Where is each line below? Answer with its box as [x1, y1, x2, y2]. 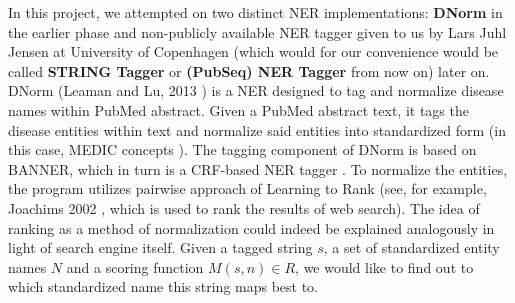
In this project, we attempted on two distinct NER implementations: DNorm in [8, 2, 503, 22]
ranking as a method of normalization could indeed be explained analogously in [8, 217, 495, 238]
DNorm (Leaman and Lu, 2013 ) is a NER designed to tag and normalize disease [8, 80, 504, 101]
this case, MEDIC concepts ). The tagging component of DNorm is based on [8, 139, 477, 160]
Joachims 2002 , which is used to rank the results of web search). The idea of [8, 197, 480, 218]
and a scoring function [66, 256, 204, 277]
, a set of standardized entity [323, 237, 500, 258]
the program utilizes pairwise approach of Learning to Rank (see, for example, [8, 178, 487, 199]
